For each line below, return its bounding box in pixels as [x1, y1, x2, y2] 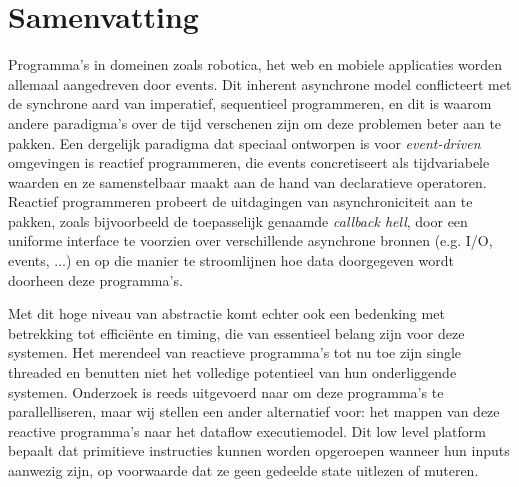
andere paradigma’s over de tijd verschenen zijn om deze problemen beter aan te [8, 112, 502, 133]
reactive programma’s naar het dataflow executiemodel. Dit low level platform [8, 420, 487, 441]
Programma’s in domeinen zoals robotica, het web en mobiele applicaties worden [8, 54, 503, 75]
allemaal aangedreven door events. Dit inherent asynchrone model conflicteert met [8, 73, 512, 94]
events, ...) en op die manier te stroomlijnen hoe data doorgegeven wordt [8, 250, 454, 271]
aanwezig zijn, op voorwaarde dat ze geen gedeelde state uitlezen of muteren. [8, 460, 479, 480]
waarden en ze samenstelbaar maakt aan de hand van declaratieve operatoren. [8, 171, 487, 192]
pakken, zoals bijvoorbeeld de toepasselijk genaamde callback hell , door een [8, 210, 468, 231]
